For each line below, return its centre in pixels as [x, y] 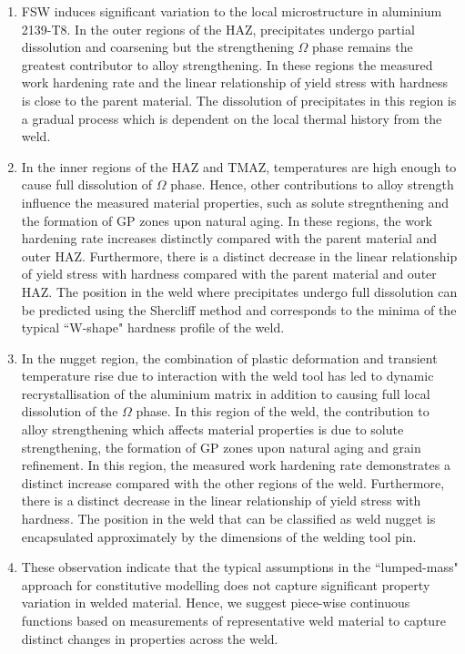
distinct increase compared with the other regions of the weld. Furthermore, [233, 482]
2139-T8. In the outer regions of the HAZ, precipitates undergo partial [218, 29]
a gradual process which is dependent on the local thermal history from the [232, 118]
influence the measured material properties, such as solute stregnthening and [235, 202]
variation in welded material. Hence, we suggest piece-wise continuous [216, 603]
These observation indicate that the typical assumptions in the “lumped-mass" [240, 567]
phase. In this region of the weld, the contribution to [283, 411]
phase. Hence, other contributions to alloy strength [312, 184]
